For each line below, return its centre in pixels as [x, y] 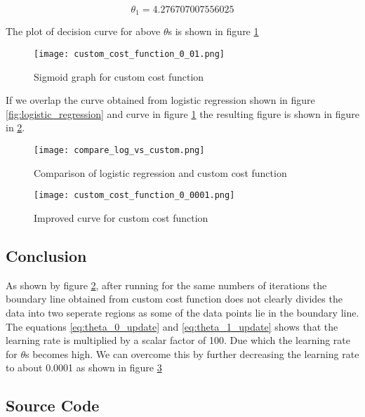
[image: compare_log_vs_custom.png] [119, 151]
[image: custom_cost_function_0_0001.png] [134, 196]
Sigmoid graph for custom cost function [119, 76]
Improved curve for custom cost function [121, 217]
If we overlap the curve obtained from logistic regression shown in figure [160, 100]
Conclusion [46, 255]
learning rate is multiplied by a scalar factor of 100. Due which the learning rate [178, 340]
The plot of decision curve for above [83, 31]
